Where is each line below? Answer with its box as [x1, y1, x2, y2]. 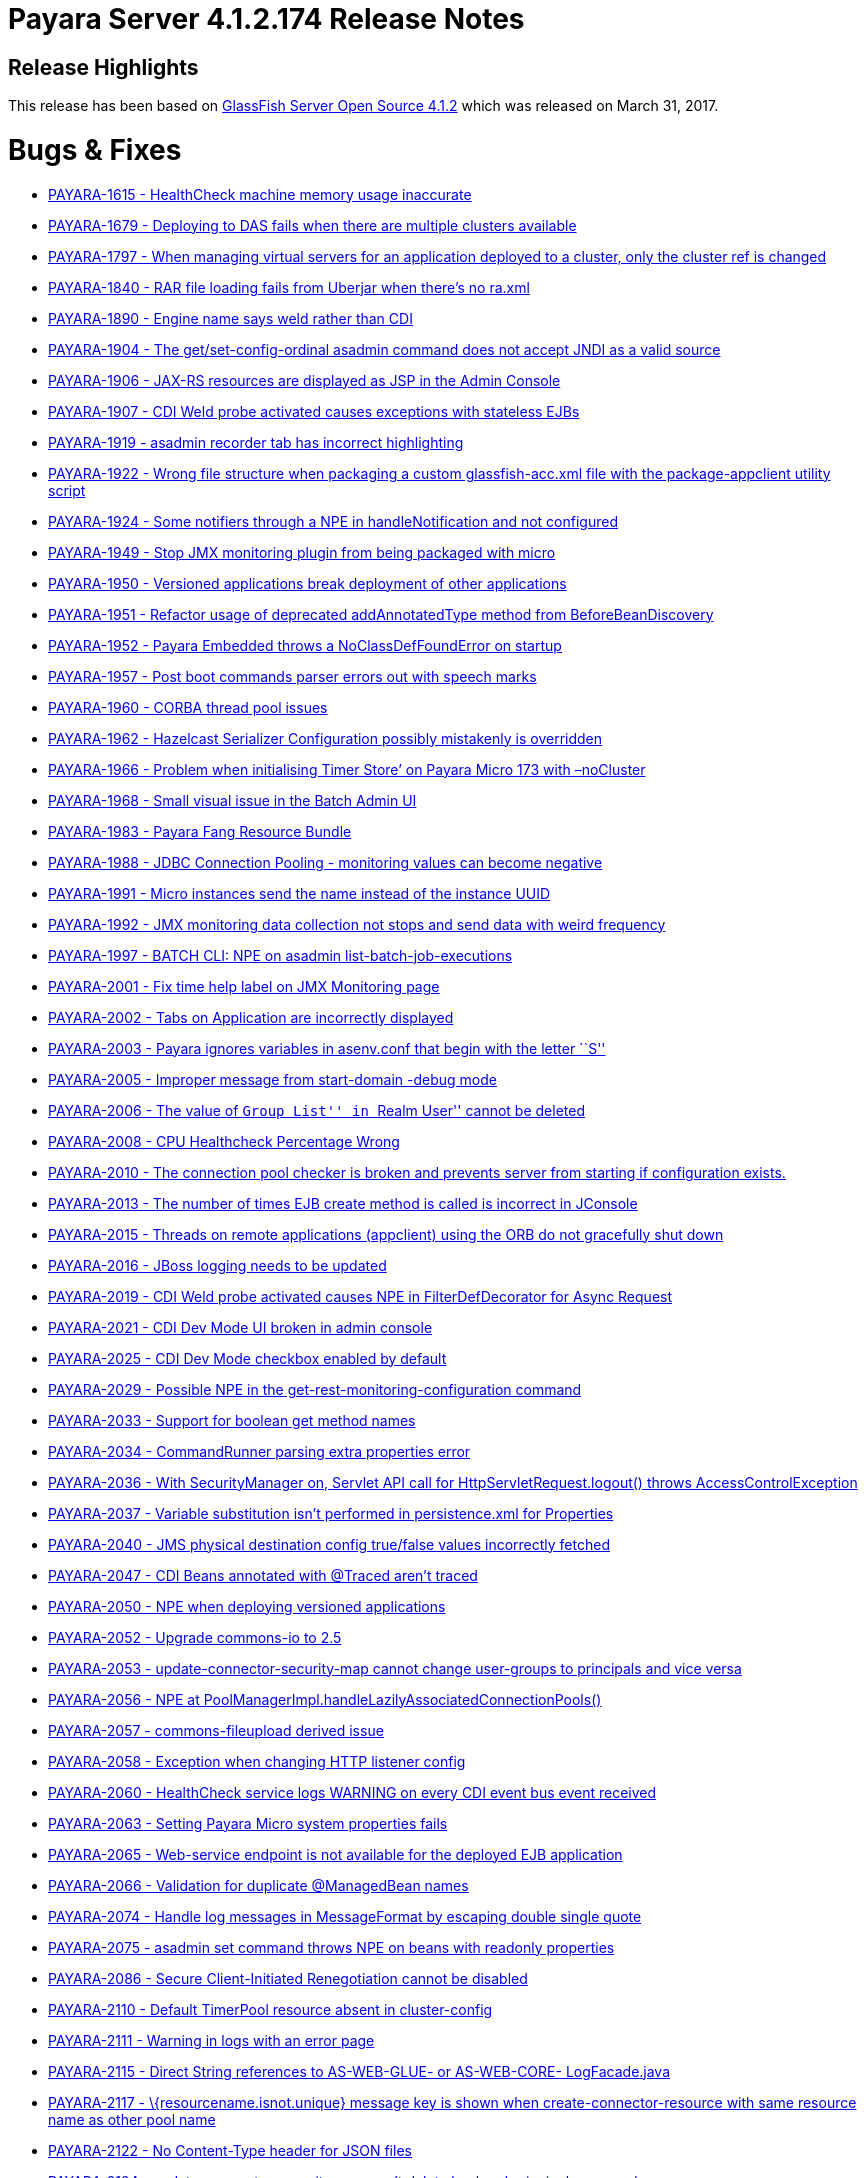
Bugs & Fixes [8, 132, 182, 167]
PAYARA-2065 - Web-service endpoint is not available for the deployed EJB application [48, 1845, 623, 1863]
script [48, 481, 86, 499]
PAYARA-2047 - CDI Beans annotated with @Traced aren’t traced [48, 1566, 478, 1584]
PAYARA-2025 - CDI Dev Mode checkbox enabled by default [48, 1349, 447, 1367]
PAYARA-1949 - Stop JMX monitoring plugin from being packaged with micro [48, 543, 556, 561]
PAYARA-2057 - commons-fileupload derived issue [48, 1721, 384, 1739]
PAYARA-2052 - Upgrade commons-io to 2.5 [48, 1628, 342, 1646]
